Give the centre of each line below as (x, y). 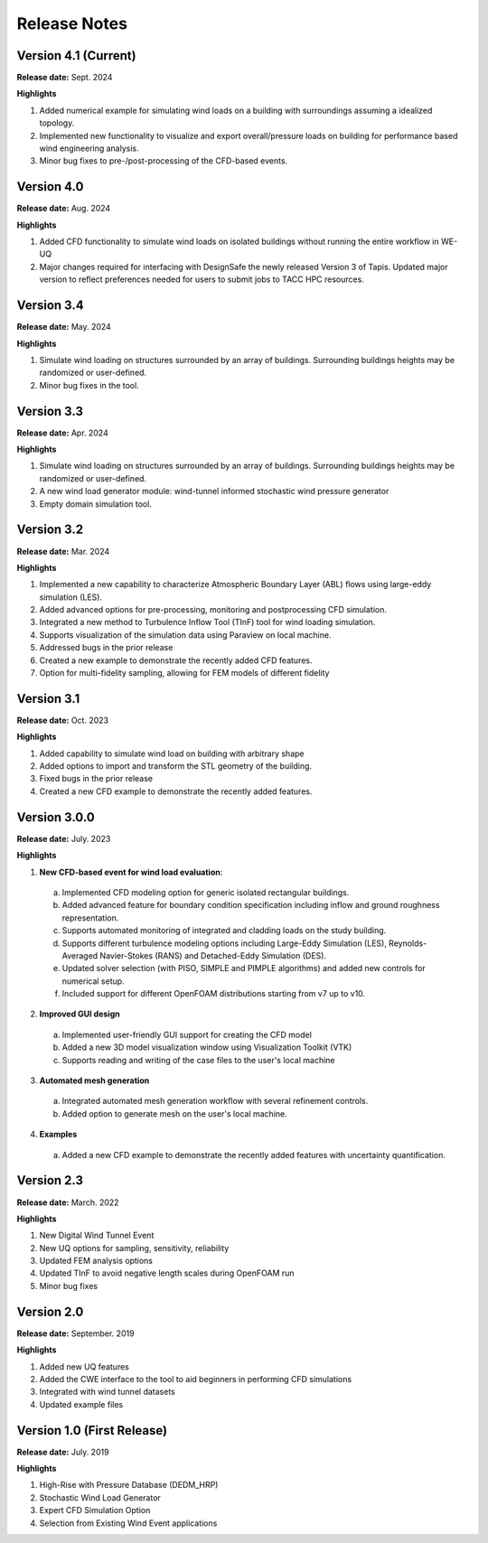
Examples (58, 1135)
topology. (57, 123)
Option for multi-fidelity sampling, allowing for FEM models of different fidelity (184, 673)
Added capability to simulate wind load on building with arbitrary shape (172, 753)
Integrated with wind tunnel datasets (107, 1392)
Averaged (80, 955)
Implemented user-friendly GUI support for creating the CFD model (187, 1034)
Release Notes (72, 23)
